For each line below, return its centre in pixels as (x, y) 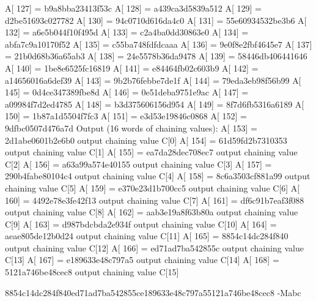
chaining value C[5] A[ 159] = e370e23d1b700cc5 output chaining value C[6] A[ (152, 188)
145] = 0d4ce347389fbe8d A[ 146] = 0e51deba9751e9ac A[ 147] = (127, 92)
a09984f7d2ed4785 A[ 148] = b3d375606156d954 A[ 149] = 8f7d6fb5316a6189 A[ (155, 104)
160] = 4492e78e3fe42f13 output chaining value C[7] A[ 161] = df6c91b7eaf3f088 (155, 200)
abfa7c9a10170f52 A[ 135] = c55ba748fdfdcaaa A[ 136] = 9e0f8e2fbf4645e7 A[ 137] (159, 44)
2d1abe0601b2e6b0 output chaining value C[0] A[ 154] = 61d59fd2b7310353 (146, 140)
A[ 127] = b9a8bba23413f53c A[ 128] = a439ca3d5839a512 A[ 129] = (133, 8)
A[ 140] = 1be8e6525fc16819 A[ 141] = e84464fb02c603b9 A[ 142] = (132, 68)
